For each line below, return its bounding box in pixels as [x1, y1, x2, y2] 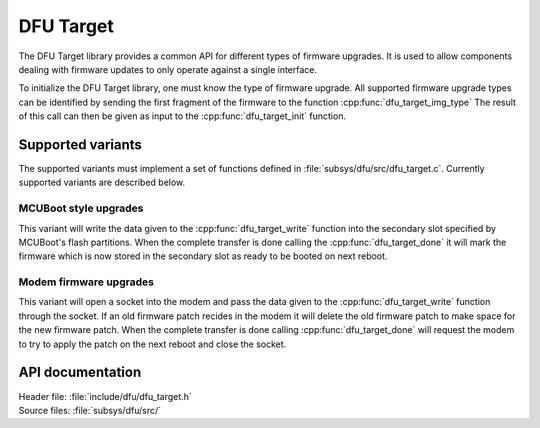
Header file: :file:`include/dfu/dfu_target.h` [18, 390, 192, 402]
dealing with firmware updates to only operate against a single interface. [18, 63, 318, 75]
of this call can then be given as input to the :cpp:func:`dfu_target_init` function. [18, 110, 347, 122]
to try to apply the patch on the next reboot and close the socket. [18, 338, 287, 350]
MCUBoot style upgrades [18, 201, 144, 215]
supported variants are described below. [18, 176, 186, 189]
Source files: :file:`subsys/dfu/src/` [18, 404, 162, 416]
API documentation [18, 364, 142, 381]
